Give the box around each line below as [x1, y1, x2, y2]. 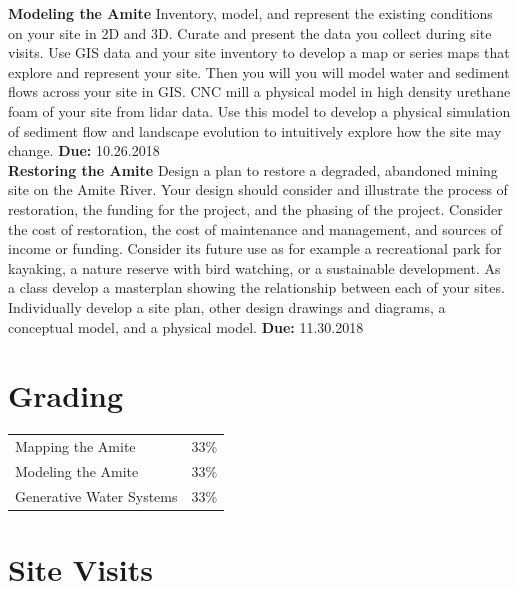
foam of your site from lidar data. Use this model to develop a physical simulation [8, 100, 511, 121]
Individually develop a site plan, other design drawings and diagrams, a [8, 296, 446, 317]
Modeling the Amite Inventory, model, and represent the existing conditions [8, 3, 493, 23]
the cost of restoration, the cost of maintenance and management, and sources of [8, 218, 502, 239]
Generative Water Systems [15, 485, 178, 506]
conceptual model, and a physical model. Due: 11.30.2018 [8, 316, 364, 337]
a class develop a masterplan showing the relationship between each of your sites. [8, 277, 505, 298]
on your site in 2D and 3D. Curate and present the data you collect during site [8, 22, 492, 43]
